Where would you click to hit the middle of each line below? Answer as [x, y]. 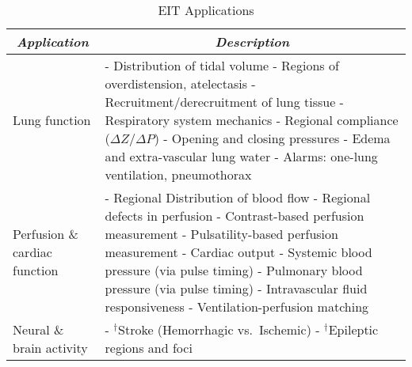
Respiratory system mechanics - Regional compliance [252, 120]
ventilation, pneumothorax [178, 174]
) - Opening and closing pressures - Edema [272, 138]
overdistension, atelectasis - [180, 83]
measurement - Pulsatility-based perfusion [221, 234]
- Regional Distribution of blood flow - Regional [238, 197]
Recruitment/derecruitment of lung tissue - [224, 102]
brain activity [50, 348]
